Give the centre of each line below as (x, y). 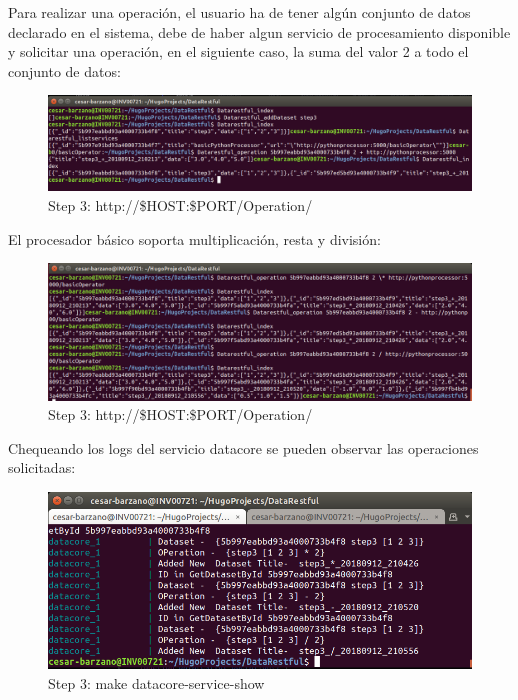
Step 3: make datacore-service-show (156, 682)
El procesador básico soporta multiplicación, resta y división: (194, 238)
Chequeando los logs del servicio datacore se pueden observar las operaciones (243, 447)
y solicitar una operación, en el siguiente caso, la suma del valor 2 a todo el (238, 51)
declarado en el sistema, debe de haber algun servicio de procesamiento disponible (259, 31)
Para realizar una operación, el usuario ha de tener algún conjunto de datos (239, 12)
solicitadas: (42, 467)
